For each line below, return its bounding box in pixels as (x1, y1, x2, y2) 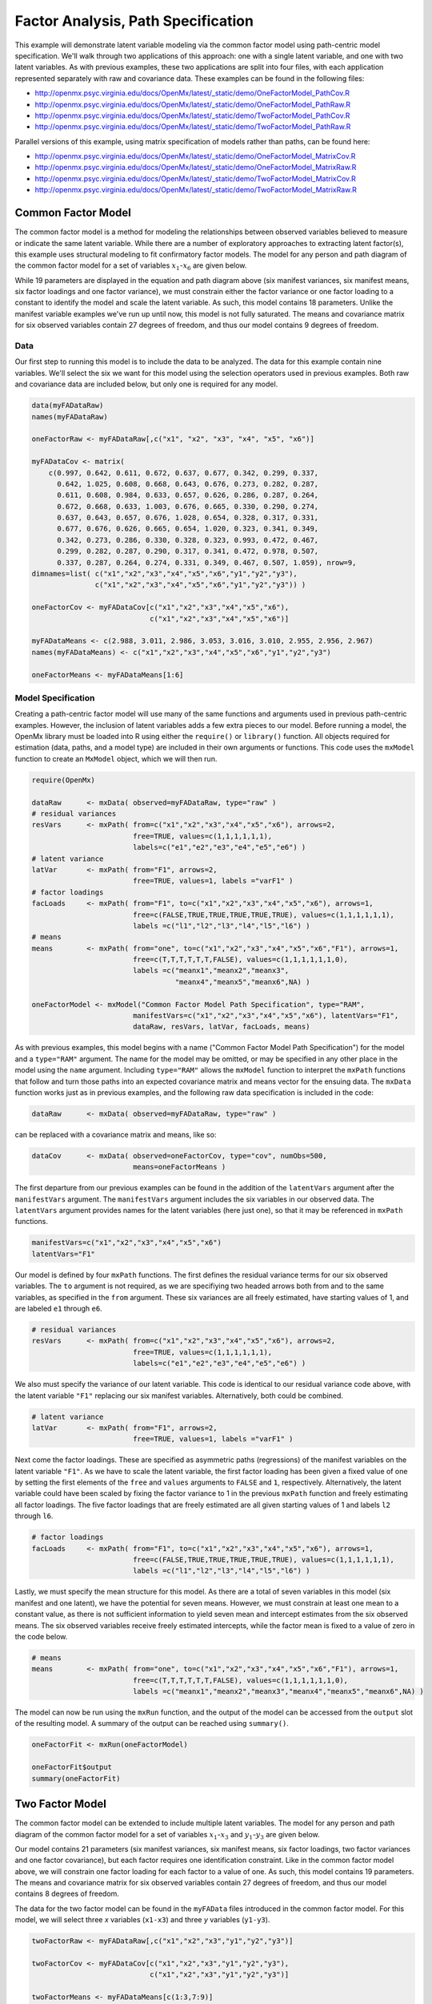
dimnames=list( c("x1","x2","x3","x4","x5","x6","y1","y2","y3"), (31, 569, 298, 579)
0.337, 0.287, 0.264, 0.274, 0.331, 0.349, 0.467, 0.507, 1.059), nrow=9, (57, 558, 357, 567)
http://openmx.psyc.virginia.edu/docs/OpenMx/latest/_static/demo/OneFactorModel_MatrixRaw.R (34, 163, 357, 172)
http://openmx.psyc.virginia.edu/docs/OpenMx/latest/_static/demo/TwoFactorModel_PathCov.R (34, 111, 350, 120)
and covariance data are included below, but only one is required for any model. (14, 379, 278, 389)
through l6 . (14, 1511, 54, 1521)
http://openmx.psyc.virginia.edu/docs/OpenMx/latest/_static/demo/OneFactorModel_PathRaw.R (34, 99, 351, 109)
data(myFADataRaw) (31, 401, 104, 410)
